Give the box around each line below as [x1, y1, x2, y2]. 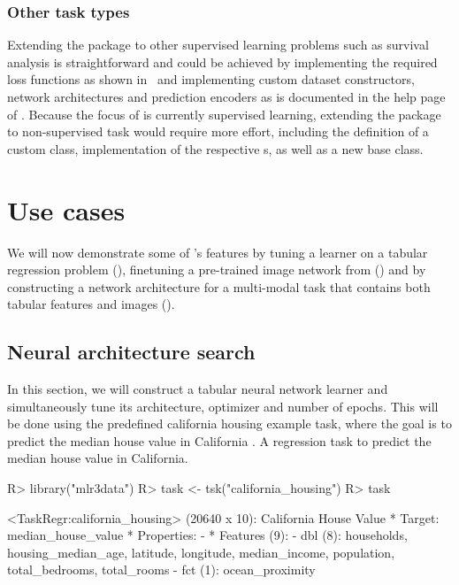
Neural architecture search [7, 338, 256, 366]
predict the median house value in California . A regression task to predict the [7, 431, 432, 450]
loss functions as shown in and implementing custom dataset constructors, [7, 70, 415, 89]
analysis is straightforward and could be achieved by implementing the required [7, 52, 438, 71]
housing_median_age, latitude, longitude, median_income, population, [7, 543, 395, 561]
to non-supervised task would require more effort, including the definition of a [7, 122, 429, 141]
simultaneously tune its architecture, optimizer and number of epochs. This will [7, 396, 439, 415]
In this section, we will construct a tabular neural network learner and [7, 380, 388, 398]
